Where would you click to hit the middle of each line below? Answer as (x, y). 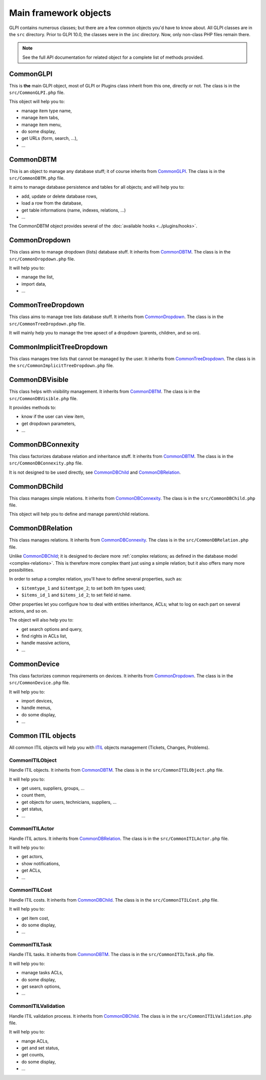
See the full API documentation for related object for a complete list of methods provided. (113, 57)
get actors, (33, 857)
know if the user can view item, (53, 416)
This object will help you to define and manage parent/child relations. (79, 514)
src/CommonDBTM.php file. (37, 178)
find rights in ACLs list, (44, 636)
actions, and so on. (28, 611)
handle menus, (36, 708)
